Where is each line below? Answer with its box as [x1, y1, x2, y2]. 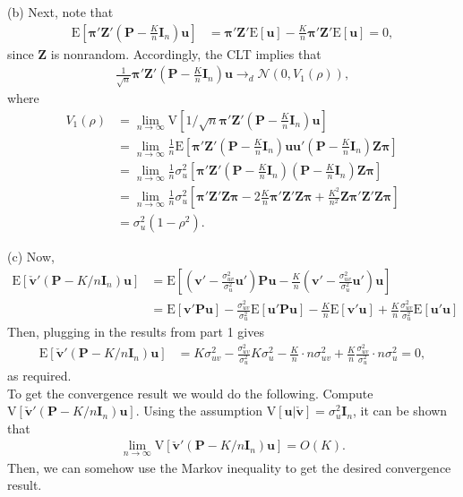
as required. [7, 365, 72, 384]
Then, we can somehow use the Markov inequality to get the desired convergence [7, 458, 451, 476]
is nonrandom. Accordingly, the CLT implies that [50, 44, 322, 63]
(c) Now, [7, 247, 55, 266]
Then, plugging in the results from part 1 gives [7, 322, 264, 341]
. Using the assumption [135, 401, 263, 420]
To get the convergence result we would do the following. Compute [7, 383, 373, 402]
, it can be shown [353, 401, 448, 420]
